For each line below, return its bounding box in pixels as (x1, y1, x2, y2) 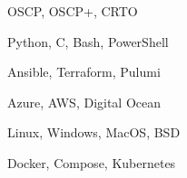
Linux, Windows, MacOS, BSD (7, 123, 181, 142)
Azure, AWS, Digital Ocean (7, 92, 162, 111)
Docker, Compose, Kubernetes (7, 153, 176, 172)
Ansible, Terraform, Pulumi (7, 62, 161, 81)
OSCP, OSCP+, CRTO (7, 2, 138, 20)
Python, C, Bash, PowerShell (7, 32, 169, 51)
